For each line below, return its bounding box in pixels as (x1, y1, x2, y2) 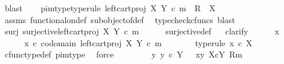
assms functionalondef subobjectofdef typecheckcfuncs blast (4, 13, 235, 25)
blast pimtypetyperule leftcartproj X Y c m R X (4, 2, 216, 14)
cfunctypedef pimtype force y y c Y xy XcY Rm (4, 48, 243, 60)
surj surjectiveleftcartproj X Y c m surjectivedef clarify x (4, 25, 279, 37)
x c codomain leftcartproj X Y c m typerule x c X (24, 36, 253, 49)
